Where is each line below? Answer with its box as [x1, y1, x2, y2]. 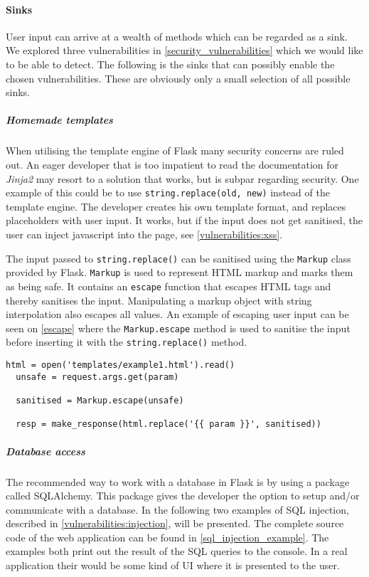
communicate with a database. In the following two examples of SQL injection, [6, 502, 349, 517]
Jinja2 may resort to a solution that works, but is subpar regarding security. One [6, 171, 359, 186]
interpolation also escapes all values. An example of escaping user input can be [6, 307, 349, 322]
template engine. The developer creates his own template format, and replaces [6, 198, 346, 213]
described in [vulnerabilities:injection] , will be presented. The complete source [6, 516, 344, 531]
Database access [6, 443, 85, 458]
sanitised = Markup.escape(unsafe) [16, 395, 184, 406]
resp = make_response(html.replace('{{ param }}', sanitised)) [16, 419, 321, 430]
